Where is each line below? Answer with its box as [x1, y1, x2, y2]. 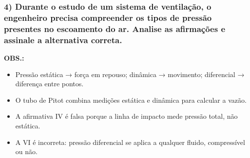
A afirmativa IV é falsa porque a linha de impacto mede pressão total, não [15, 111, 238, 121]
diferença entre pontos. [15, 79, 84, 89]
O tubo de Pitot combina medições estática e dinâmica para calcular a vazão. [15, 95, 247, 105]
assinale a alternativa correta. [4, 33, 122, 46]
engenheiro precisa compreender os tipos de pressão [4, 11, 212, 23]
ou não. [15, 146, 38, 157]
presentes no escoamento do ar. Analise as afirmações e [4, 22, 226, 34]
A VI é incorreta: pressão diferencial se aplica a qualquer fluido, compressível [15, 137, 245, 147]
